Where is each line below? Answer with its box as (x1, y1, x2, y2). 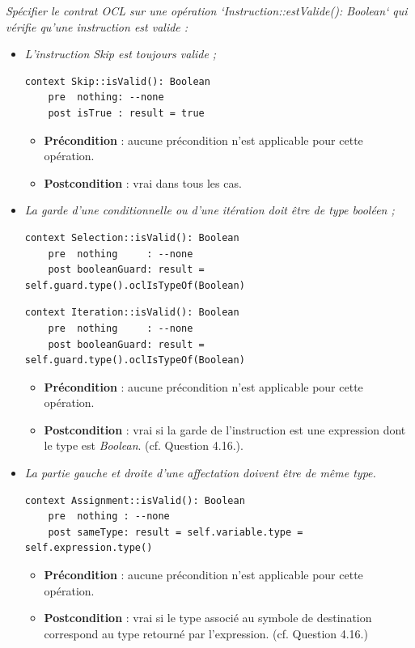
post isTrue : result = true (48, 107, 205, 119)
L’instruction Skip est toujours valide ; (24, 45, 217, 62)
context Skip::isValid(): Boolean (24, 75, 210, 87)
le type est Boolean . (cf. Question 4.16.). (44, 437, 243, 454)
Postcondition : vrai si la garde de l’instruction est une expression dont (44, 421, 406, 438)
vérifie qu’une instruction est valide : (6, 18, 188, 35)
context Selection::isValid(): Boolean (24, 231, 239, 244)
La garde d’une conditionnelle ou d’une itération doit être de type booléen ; (24, 201, 395, 218)
